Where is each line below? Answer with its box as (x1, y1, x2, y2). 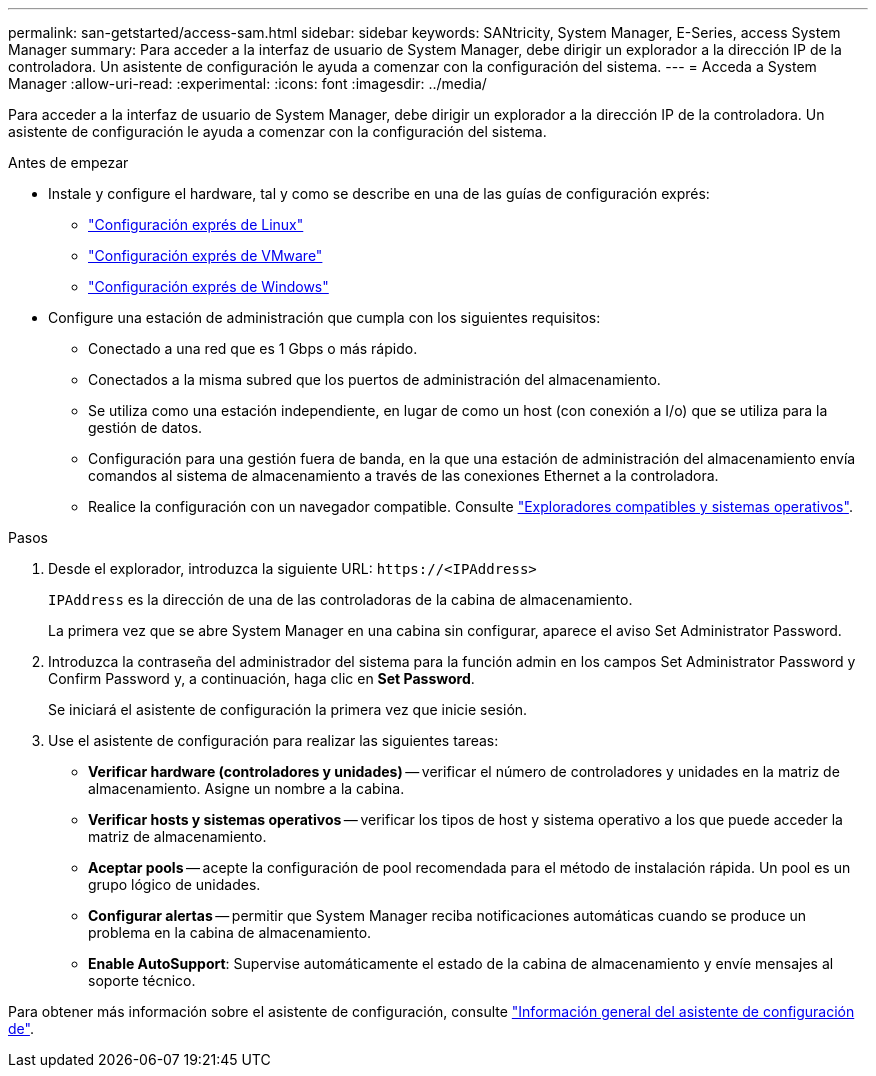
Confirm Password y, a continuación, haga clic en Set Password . (48, 670, 475, 687)
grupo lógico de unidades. (88, 876, 261, 893)
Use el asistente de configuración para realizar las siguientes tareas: (48, 732, 499, 749)
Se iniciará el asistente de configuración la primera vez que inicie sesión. (48, 701, 528, 718)
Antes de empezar (8, 154, 129, 171)
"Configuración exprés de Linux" (88, 216, 304, 233)
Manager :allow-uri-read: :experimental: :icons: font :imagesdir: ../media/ (8, 75, 487, 92)
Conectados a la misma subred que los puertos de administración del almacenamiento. (88, 371, 661, 388)
